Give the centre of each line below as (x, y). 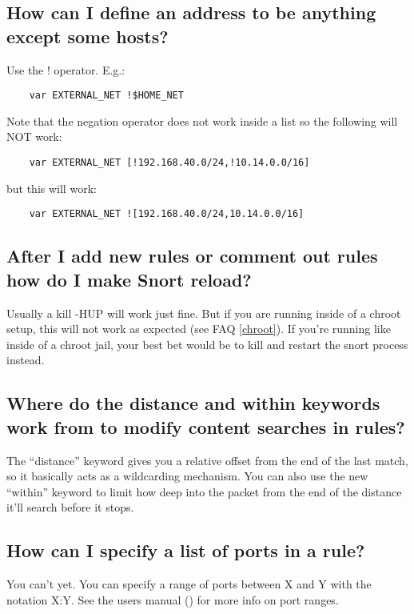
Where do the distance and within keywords (193, 403)
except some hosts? (88, 36)
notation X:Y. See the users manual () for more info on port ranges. (173, 599)
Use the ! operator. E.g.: (66, 69)
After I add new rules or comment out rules (192, 256)
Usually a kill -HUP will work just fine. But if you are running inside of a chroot (204, 313)
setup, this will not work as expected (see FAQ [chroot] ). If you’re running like (199, 329)
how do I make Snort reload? (129, 279)
